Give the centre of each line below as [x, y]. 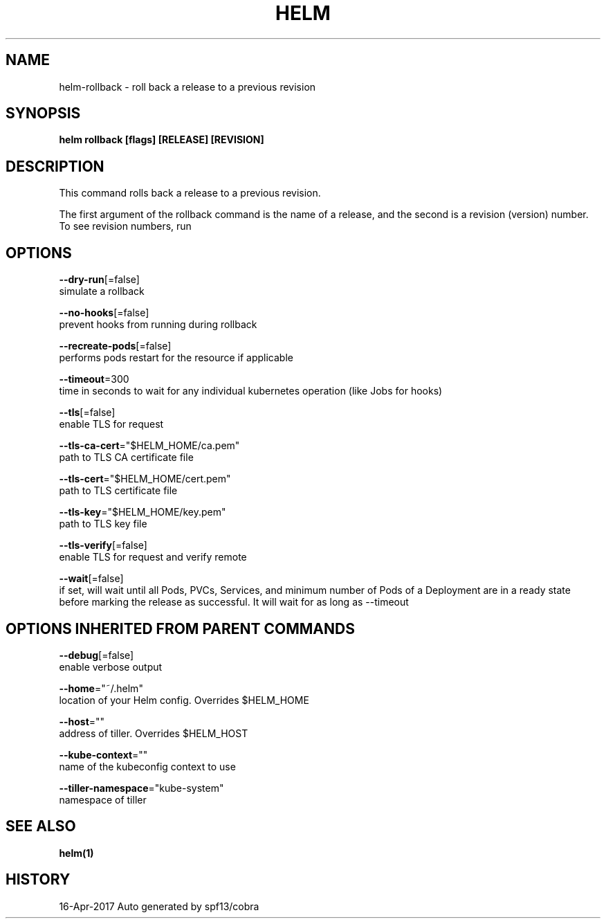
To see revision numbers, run [125, 226]
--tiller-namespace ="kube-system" [141, 788]
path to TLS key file [103, 524]
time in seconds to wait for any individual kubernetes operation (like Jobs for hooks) [251, 391]
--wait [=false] [91, 579]
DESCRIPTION [55, 166]
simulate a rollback [102, 291]
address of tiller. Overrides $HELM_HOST [154, 733]
